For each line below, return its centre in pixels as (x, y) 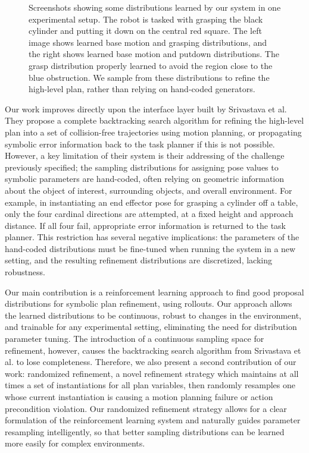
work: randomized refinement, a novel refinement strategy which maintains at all (152, 373)
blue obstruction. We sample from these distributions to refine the (149, 77)
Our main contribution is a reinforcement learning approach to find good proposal (154, 292)
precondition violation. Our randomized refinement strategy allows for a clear (146, 408)
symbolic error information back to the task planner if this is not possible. (140, 144)
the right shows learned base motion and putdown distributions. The (154, 54)
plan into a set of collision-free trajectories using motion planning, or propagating (153, 132)
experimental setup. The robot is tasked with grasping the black (146, 19)
